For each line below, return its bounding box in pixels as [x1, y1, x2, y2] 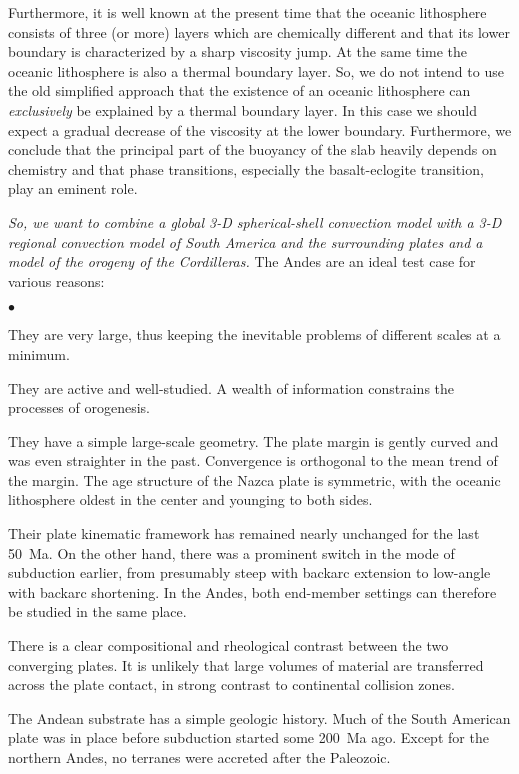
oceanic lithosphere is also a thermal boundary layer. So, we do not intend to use [8, 60, 504, 81]
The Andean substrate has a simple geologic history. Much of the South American [8, 707, 511, 728]
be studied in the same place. [8, 601, 187, 622]
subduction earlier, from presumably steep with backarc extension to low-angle [8, 562, 491, 583]
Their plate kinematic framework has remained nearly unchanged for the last [8, 523, 480, 544]
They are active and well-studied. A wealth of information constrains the [8, 377, 455, 398]
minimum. [8, 343, 70, 364]
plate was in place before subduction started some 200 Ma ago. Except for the [8, 727, 489, 748]
